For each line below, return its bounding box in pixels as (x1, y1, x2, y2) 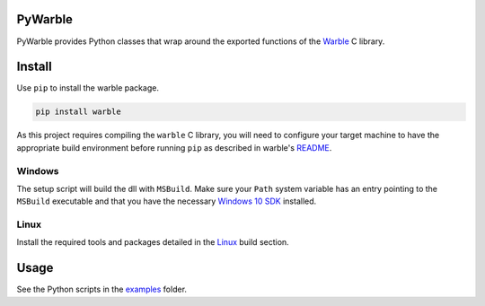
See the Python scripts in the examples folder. (16, 284, 188, 295)
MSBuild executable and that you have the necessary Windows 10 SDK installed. (16, 196, 317, 206)
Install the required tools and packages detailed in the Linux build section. (16, 237, 289, 248)
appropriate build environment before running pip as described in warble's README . (16, 142, 332, 153)
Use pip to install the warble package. (16, 83, 159, 93)
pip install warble (35, 107, 121, 117)
